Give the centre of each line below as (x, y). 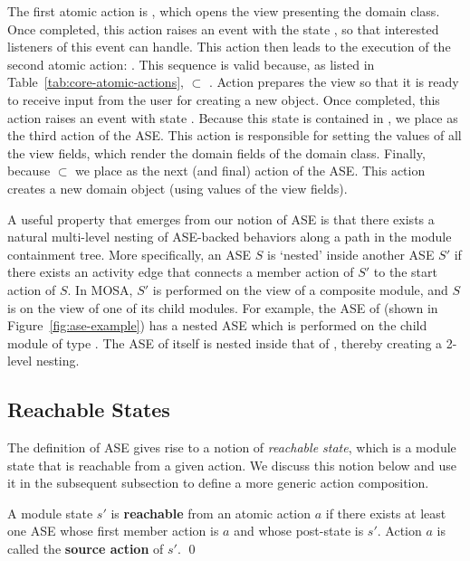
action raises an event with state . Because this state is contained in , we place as (233, 117)
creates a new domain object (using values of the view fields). (177, 188)
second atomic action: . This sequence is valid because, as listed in (191, 64)
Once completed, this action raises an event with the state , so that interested (223, 29)
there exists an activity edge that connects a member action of (181, 272)
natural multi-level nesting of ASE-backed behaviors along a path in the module (230, 237)
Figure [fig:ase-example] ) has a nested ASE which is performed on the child (217, 325)
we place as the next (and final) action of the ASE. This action (250, 171)
